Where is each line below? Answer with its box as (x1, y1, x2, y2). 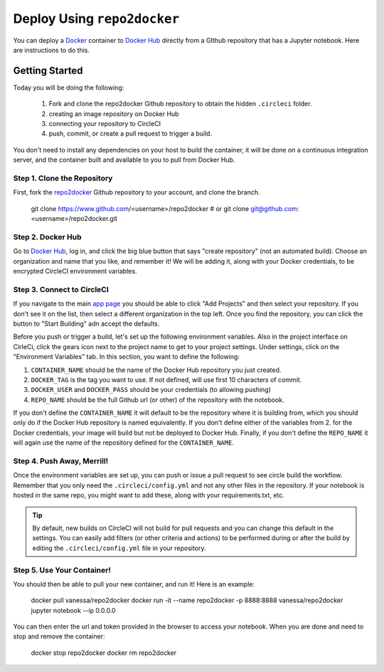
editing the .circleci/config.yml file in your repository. (32, 544, 206, 552)
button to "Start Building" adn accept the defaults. (13, 319, 160, 328)
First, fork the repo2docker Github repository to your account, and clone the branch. (13, 188, 260, 197)
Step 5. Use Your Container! (13, 565, 112, 575)
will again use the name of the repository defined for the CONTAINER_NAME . (13, 438, 234, 447)
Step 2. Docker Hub (13, 232, 82, 242)
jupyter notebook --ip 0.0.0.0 (31, 606, 117, 614)
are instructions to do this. (13, 46, 90, 54)
